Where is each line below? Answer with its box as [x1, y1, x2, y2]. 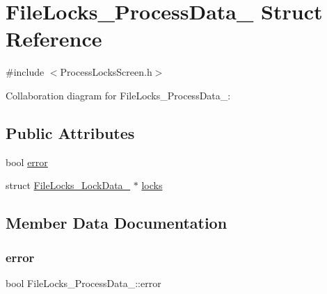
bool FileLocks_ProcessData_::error [6, 275, 161, 290]
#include [6, 65, 45, 79]
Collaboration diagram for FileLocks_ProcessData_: [6, 88, 231, 102]
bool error [6, 154, 48, 169]
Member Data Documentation [6, 212, 228, 234]
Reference [6, 24, 102, 53]
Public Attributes [6, 122, 135, 143]
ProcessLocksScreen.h [60, 65, 152, 79]
